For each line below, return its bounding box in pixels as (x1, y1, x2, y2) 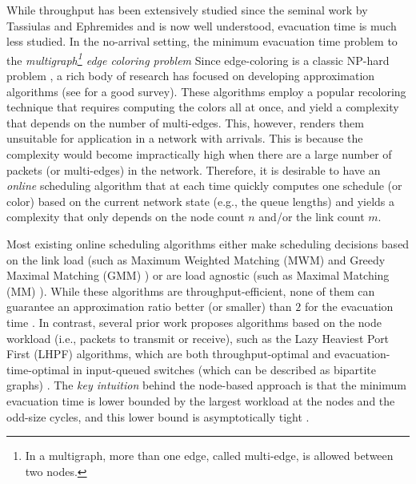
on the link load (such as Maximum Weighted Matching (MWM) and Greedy (6, 251, 386, 268)
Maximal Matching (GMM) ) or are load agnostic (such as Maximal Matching (6, 267, 390, 284)
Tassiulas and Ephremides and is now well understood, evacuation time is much (6, 17, 397, 34)
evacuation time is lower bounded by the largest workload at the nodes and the (6, 392, 395, 409)
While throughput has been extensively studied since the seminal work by (6, 2, 368, 18)
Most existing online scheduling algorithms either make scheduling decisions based (6, 235, 410, 252)
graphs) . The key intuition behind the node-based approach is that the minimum (6, 377, 406, 393)
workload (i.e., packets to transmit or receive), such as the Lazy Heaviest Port (6, 329, 390, 346)
